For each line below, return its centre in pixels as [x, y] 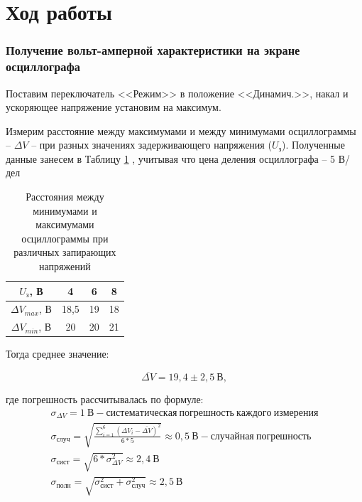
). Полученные [313, 145]
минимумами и [65, 210]
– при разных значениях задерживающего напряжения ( [152, 145]
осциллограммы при [65, 238]
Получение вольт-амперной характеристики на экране [153, 50]
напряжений [65, 266]
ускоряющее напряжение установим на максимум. [114, 107]
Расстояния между [65, 197]
